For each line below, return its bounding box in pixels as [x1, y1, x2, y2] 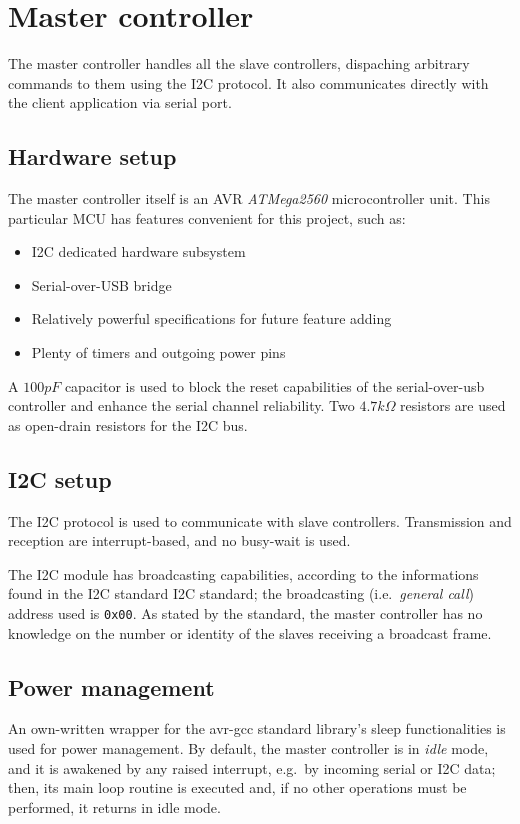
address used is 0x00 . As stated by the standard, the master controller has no [8, 603, 483, 624]
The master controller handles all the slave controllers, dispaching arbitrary [8, 53, 470, 74]
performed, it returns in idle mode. [8, 796, 221, 817]
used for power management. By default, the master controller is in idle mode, [8, 738, 489, 759]
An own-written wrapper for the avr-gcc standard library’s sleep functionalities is [8, 718, 506, 739]
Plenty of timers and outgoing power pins [31, 342, 286, 363]
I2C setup [8, 463, 112, 494]
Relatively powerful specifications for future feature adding [31, 308, 392, 329]
